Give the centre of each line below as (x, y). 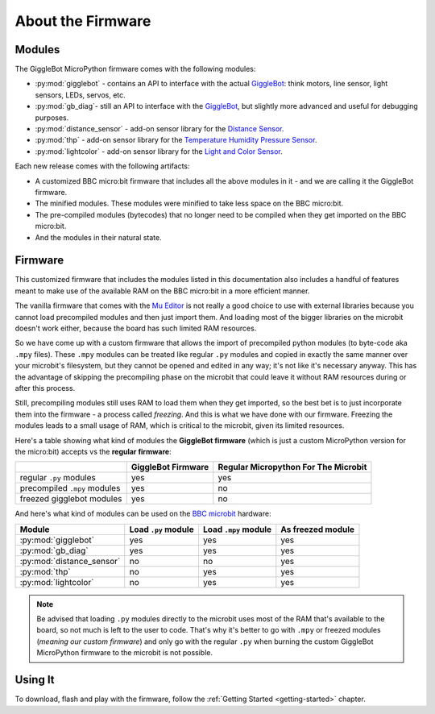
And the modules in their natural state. (98, 237)
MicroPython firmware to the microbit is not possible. (125, 653)
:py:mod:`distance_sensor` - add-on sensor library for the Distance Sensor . (159, 129)
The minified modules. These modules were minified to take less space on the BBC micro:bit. (189, 203)
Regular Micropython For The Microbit (292, 467)
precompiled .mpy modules (70, 488)
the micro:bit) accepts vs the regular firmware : (93, 451)
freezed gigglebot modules (71, 499)
